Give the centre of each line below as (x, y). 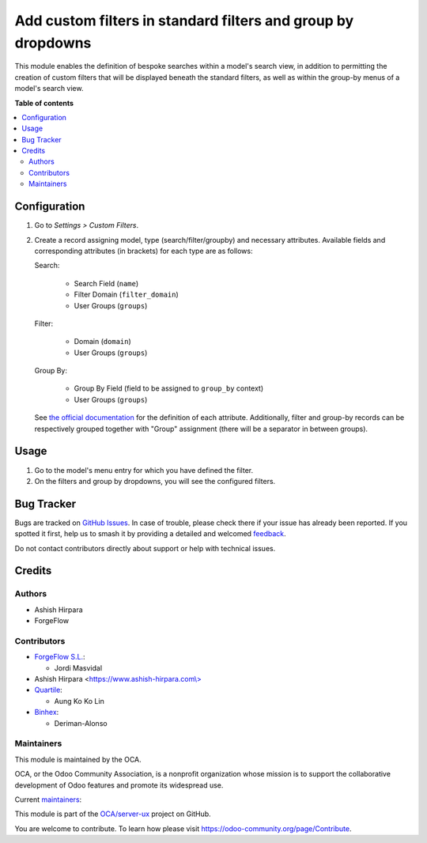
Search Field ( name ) (106, 283)
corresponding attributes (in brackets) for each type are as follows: (144, 251)
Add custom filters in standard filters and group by (184, 21)
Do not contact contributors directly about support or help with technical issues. (145, 548)
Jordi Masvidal (78, 667)
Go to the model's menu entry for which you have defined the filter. (144, 470)
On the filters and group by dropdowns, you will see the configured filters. (155, 481)
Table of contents (44, 103)
